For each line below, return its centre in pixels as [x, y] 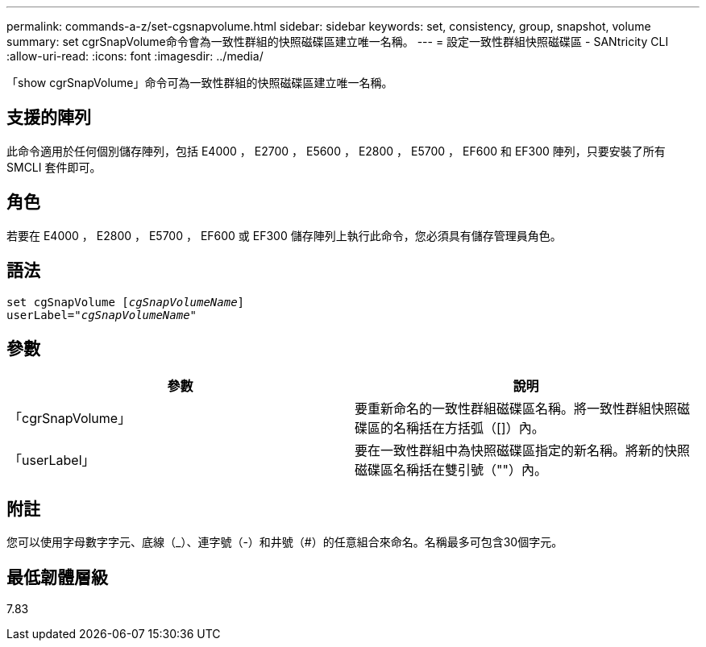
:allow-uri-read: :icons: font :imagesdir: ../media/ [135, 56]
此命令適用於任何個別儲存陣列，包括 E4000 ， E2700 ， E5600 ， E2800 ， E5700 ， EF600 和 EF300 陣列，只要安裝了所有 [336, 151]
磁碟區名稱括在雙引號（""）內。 [451, 470]
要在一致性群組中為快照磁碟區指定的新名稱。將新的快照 [523, 451]
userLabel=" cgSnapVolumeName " [102, 315]
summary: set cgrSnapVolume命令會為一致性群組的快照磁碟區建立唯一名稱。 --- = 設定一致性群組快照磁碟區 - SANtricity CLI [338, 41]
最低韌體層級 [57, 577]
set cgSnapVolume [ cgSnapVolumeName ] [126, 302]
